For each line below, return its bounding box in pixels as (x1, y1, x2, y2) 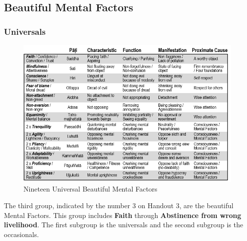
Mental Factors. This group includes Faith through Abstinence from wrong (4, 210, 242, 220)
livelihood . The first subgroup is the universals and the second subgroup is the (4, 219, 243, 230)
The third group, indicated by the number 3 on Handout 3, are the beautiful (4, 200, 234, 211)
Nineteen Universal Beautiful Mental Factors (23, 184, 157, 194)
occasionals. (4, 229, 39, 239)
